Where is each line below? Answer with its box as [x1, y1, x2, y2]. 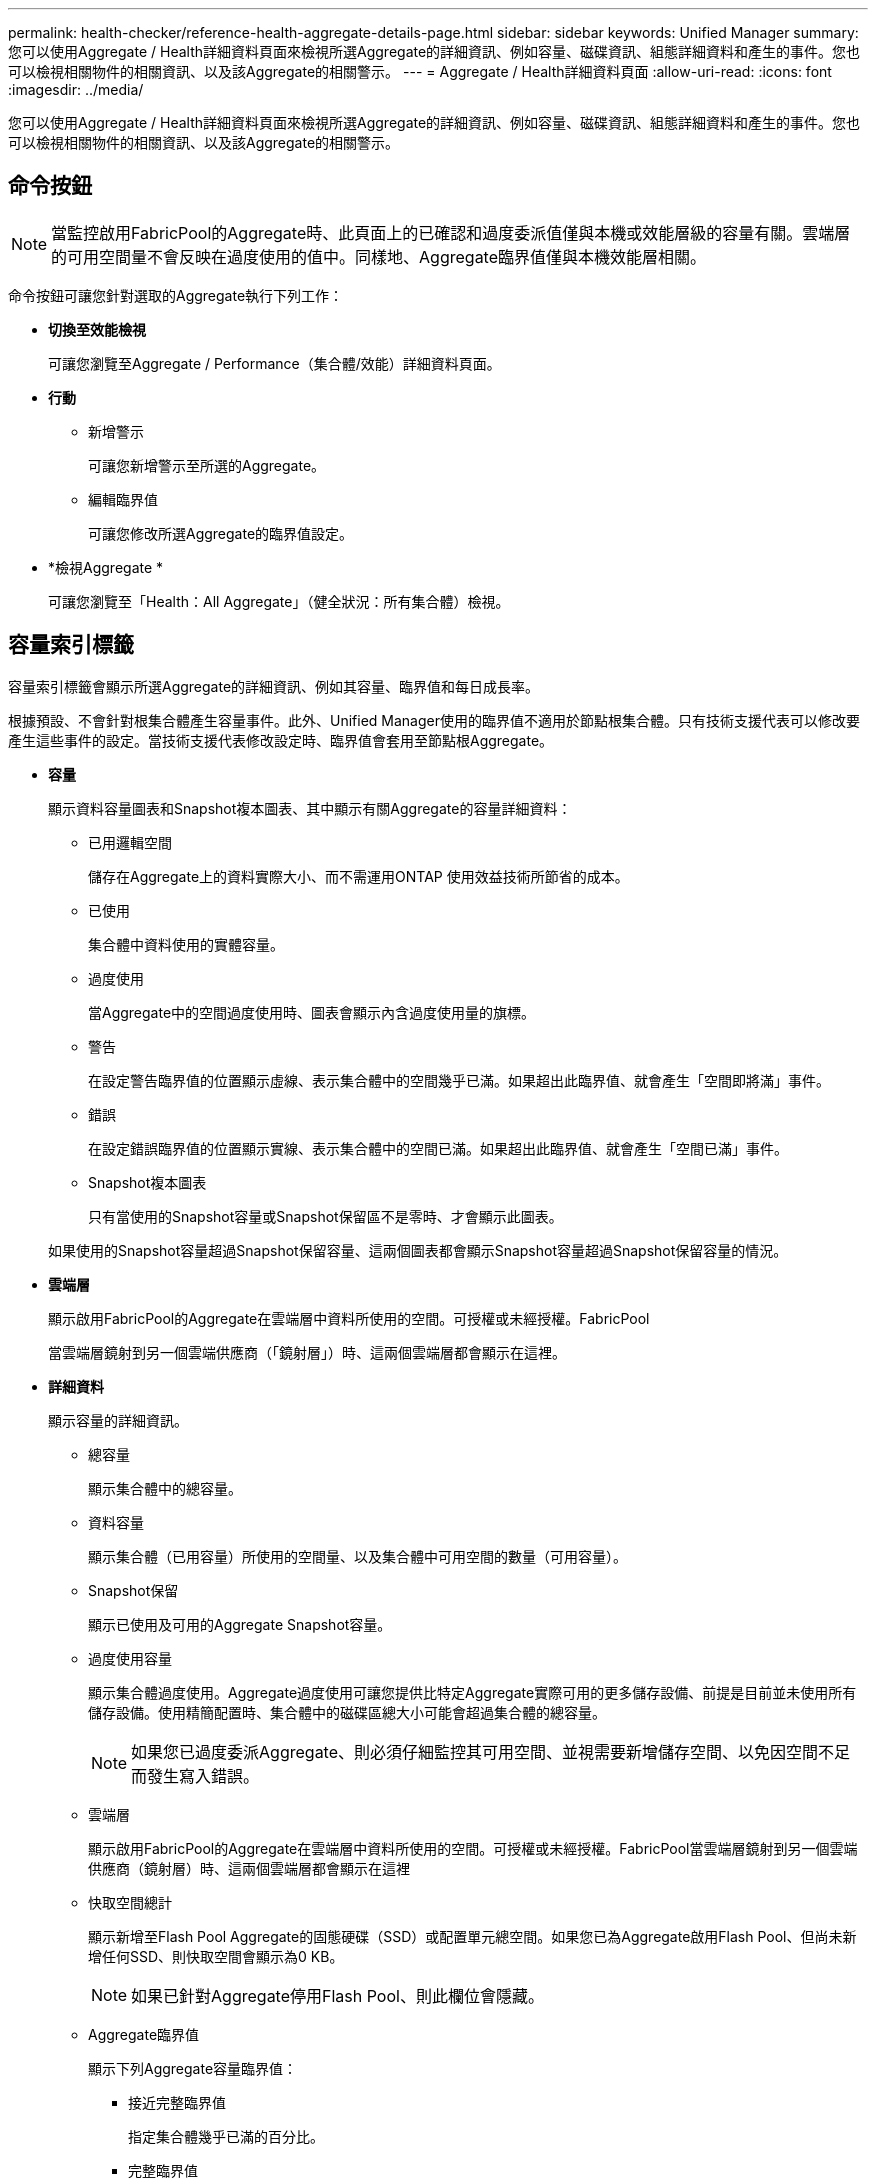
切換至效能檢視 [48, 320, 146, 338]
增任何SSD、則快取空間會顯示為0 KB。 [88, 1947, 344, 1965]
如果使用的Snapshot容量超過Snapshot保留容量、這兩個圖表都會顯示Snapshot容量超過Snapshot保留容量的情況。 [48, 1241, 788, 1259]
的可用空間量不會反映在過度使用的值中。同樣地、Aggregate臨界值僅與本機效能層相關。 [51, 246, 707, 267]
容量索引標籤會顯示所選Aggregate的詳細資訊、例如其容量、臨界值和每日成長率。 [8, 677, 540, 695]
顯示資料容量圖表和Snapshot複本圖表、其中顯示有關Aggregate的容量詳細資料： [48, 799, 572, 817]
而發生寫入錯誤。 [131, 1765, 260, 1786]
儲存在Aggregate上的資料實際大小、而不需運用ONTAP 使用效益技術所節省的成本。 [88, 867, 629, 885]
